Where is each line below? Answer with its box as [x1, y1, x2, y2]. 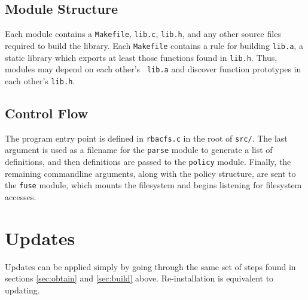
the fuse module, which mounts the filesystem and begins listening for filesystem [5, 179, 302, 191]
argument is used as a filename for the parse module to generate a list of [5, 143, 273, 156]
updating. [5, 283, 40, 296]
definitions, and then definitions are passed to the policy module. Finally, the [5, 155, 291, 167]
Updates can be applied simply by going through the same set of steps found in [5, 260, 296, 273]
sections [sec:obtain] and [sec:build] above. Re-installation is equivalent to [5, 272, 274, 284]
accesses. [5, 190, 36, 203]
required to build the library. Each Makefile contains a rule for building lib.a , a [5, 39, 303, 51]
